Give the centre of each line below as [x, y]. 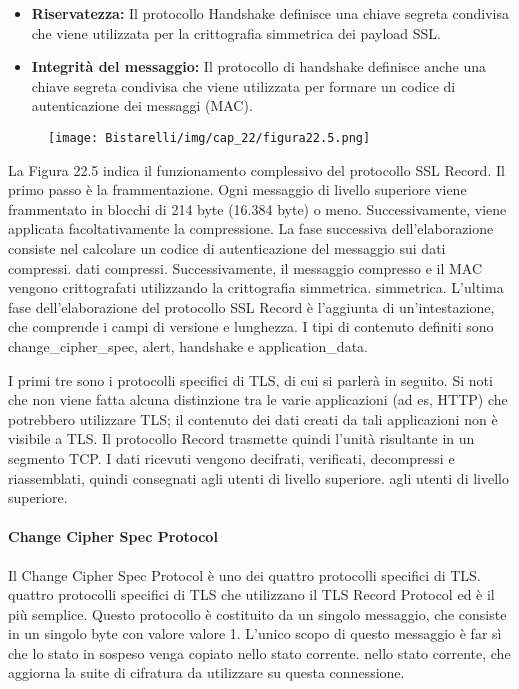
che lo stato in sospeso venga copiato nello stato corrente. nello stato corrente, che [259, 652]
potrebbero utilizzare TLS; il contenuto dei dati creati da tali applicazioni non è [253, 418]
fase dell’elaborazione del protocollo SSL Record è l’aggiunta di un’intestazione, [251, 306]
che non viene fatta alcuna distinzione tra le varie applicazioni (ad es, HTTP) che [258, 399]
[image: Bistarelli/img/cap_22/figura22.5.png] [209, 137]
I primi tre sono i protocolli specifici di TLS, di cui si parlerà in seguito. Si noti [250, 379]
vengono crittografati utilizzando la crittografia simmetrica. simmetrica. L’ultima [256, 287]
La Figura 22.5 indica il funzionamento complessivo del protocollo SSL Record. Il [256, 169]
